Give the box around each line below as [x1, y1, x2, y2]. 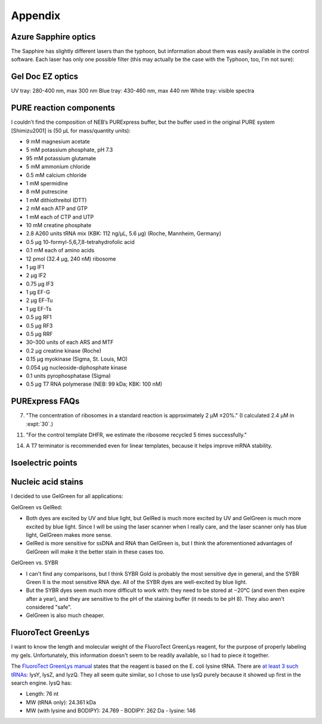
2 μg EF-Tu [26, 297, 53, 304]
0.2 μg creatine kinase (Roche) [26, 347, 101, 354]
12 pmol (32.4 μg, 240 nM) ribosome [26, 255, 116, 262]
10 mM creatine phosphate [26, 221, 92, 228]
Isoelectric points [11, 458, 78, 468]
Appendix [11, 9, 61, 22]
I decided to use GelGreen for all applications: [11, 493, 123, 500]
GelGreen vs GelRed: [11, 503, 63, 511]
